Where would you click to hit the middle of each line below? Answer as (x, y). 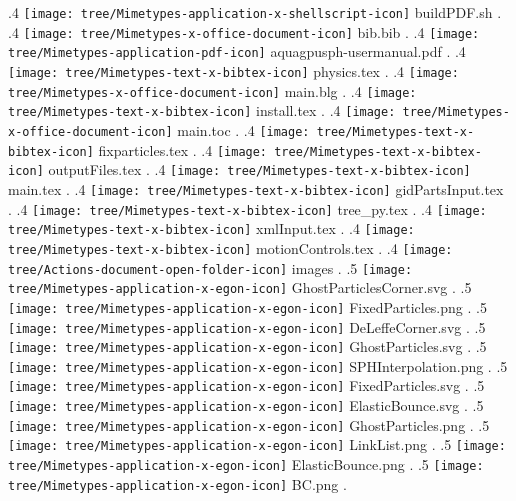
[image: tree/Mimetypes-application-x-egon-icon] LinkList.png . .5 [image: (257, 444)
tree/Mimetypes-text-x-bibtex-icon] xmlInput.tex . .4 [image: (211, 228)
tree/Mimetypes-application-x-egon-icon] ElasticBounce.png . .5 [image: (246, 464)
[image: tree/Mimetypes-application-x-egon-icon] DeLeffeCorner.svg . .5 (247, 326)
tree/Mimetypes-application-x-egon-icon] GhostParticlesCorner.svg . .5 (240, 287)
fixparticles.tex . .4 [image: (183, 149)
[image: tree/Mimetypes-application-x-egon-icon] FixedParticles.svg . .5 (246, 385)
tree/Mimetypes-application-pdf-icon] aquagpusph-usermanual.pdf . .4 (237, 51)
